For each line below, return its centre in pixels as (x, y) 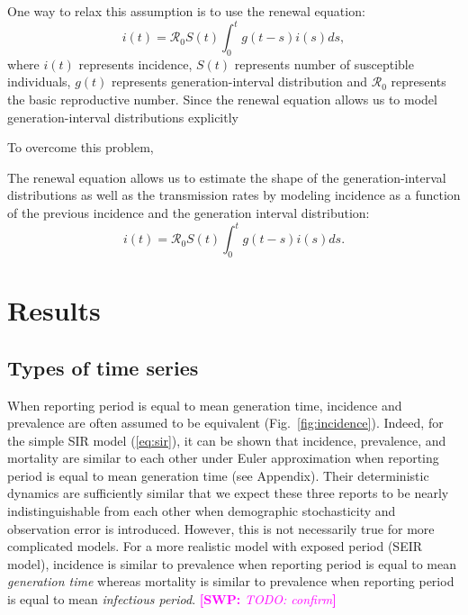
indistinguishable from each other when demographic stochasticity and (202, 511)
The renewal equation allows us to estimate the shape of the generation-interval (227, 177)
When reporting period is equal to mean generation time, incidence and (205, 405)
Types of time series (103, 367)
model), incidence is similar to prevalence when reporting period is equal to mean (232, 563)
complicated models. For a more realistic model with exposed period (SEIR (215, 546)
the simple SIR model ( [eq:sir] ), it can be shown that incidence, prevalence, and (227, 440)
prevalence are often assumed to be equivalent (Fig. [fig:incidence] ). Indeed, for (225, 423)
